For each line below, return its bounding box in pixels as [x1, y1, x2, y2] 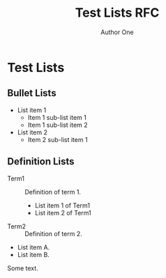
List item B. [17, 250, 50, 258]
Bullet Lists [7, 87, 57, 99]
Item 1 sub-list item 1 [27, 113, 87, 121]
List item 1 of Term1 [34, 201, 91, 210]
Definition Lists [7, 155, 75, 168]
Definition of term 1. [24, 187, 82, 196]
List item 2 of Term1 [34, 208, 92, 217]
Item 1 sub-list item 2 [27, 121, 89, 129]
